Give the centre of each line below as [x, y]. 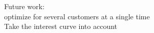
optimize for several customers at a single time [77, 16]
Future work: [24, 6]
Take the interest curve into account [61, 26]
